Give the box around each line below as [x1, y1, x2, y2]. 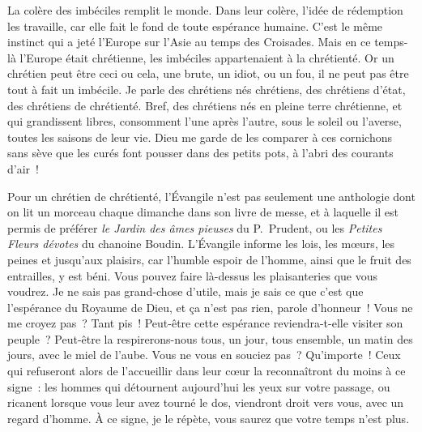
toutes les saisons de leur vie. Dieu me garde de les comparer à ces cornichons [7, 128, 392, 145]
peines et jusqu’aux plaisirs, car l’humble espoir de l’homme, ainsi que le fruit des [7, 250, 411, 267]
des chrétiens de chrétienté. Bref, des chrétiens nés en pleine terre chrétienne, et [7, 96, 403, 113]
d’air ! [7, 160, 39, 177]
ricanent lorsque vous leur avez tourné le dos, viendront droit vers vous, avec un [7, 394, 404, 411]
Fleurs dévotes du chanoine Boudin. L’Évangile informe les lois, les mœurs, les [7, 235, 395, 252]
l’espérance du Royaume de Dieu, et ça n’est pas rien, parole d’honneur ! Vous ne [7, 298, 413, 315]
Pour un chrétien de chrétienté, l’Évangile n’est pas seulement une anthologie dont [7, 187, 416, 204]
